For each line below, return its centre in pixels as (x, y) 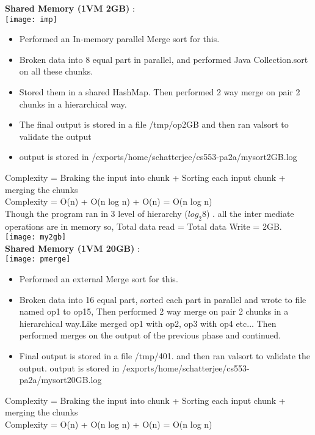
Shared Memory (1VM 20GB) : (72, 248)
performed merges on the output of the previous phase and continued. (150, 335)
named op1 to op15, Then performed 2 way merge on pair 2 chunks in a (154, 311)
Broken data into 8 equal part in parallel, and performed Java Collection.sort (164, 59)
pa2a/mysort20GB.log (60, 380)
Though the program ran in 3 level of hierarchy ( (96, 213)
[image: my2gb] (36, 237)
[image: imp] (31, 19)
